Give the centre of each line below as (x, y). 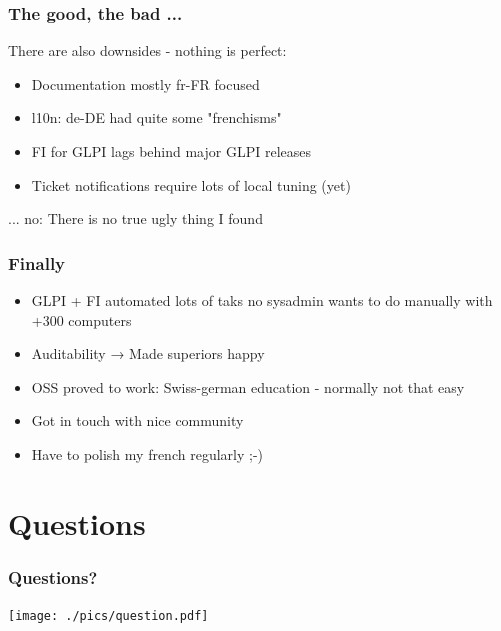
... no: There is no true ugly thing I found (135, 218)
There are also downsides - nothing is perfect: (147, 50)
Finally (37, 262)
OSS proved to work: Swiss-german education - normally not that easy (248, 386)
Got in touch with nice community (137, 420)
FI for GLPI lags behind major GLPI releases (171, 151)
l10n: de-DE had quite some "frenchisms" (156, 117)
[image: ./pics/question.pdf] (108, 616)
